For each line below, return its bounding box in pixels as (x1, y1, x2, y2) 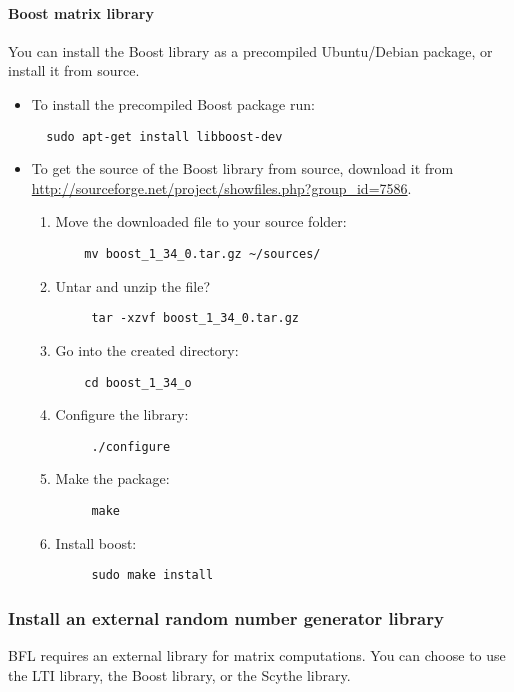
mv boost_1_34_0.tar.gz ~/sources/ (84, 247, 321, 262)
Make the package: (55, 468, 170, 489)
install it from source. (8, 60, 140, 81)
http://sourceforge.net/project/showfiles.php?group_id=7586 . (31, 177, 412, 198)
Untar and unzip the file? (55, 275, 211, 296)
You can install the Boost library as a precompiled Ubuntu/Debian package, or (8, 40, 493, 61)
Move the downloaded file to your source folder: (55, 211, 347, 232)
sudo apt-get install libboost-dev (46, 129, 283, 144)
